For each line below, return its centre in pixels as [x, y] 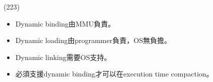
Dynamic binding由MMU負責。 [65, 23]
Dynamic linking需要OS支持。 [63, 57]
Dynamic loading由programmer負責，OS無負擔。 [93, 40]
